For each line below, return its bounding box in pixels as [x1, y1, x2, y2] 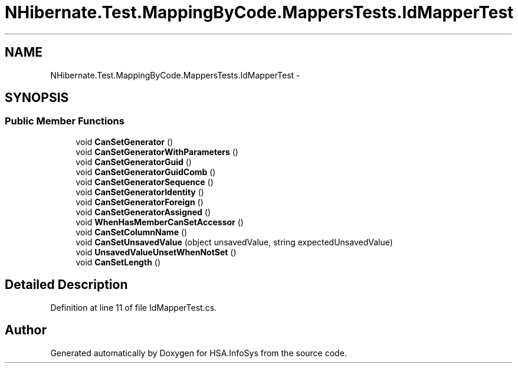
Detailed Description [5, 277, 128, 293]
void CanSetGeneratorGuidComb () [76, 166, 216, 177]
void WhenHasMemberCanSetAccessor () [76, 216, 244, 227]
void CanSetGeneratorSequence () [76, 176, 214, 187]
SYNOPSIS [5, 90, 69, 106]
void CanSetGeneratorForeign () [76, 196, 204, 207]
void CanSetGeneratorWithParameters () [76, 146, 238, 157]
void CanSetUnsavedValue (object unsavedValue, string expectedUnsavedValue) [76, 236, 393, 247]
